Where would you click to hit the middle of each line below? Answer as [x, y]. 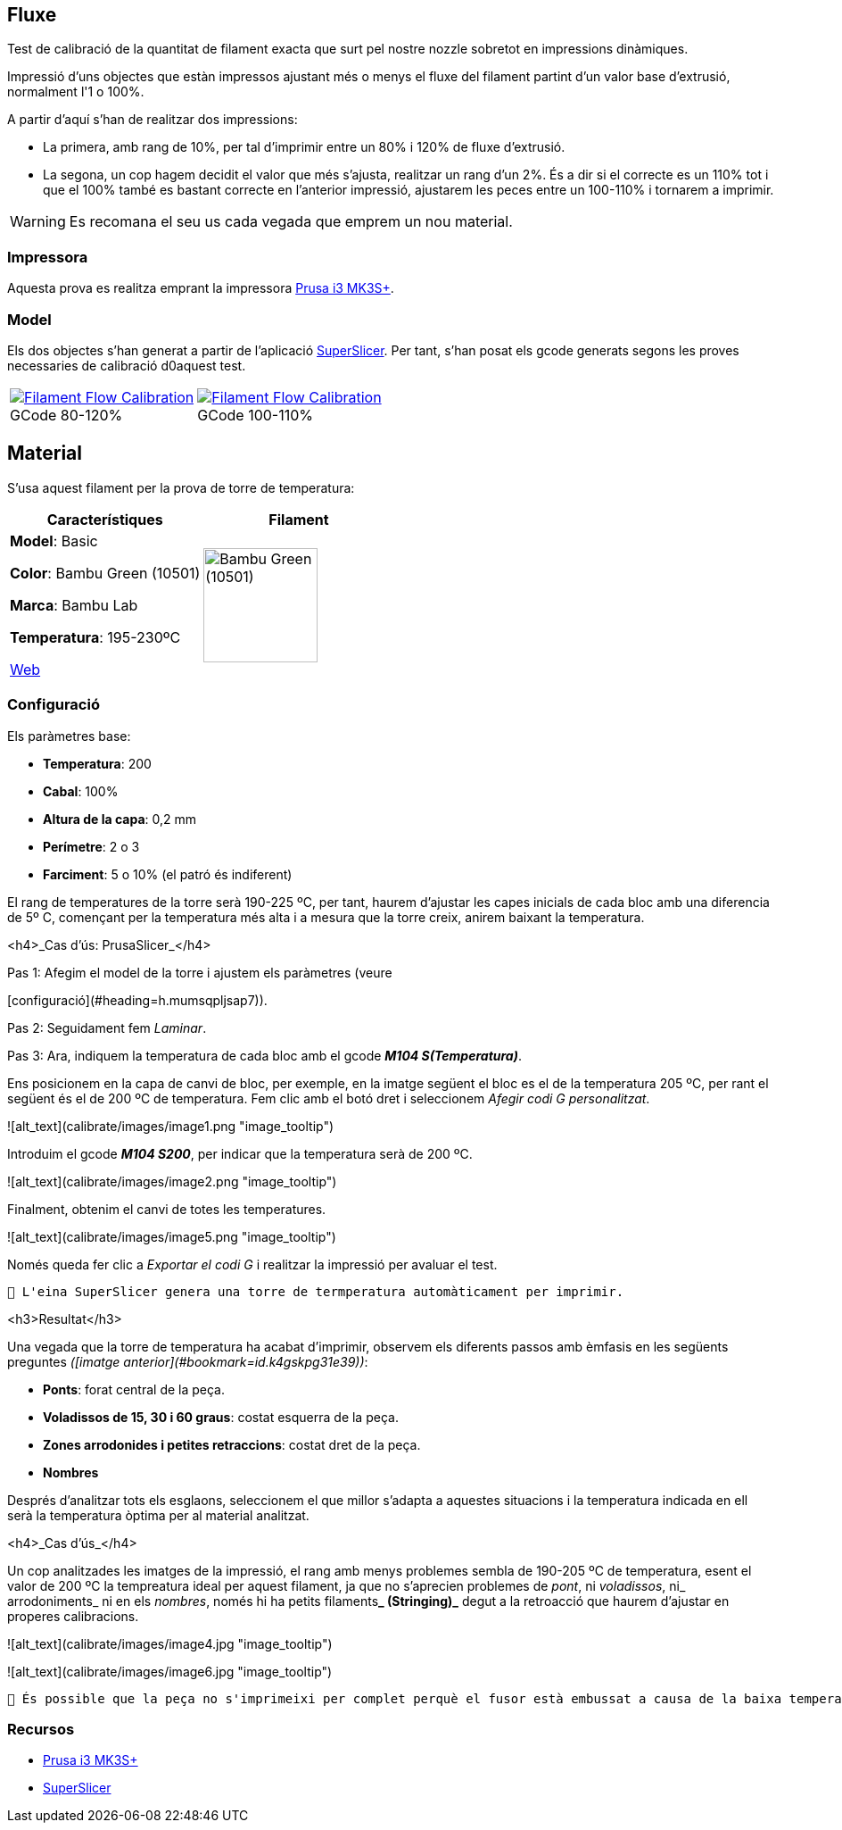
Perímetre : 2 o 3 [91, 846]
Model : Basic [54, 541]
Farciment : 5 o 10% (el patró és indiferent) [168, 874]
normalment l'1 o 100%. [76, 92]
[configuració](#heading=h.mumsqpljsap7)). [137, 1000]
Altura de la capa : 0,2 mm [120, 819]
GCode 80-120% [66, 415]
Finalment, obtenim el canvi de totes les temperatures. [167, 1209]
